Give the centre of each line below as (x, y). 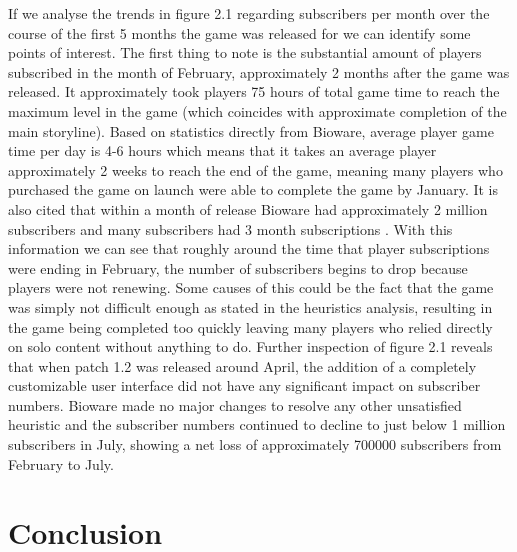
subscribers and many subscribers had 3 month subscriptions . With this (230, 228)
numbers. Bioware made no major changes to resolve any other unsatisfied (235, 404)
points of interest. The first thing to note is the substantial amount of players (245, 52)
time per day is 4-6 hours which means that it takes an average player (222, 150)
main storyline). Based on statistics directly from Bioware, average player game (251, 130)
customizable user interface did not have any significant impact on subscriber (244, 385)
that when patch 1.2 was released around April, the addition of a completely (242, 365)
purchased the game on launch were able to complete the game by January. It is (253, 189)
